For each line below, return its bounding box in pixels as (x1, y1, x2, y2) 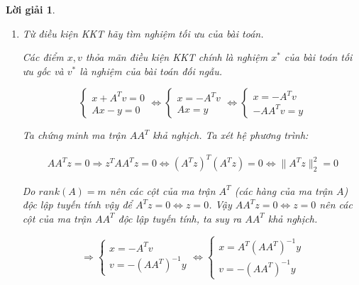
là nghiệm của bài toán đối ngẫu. (79, 63, 223, 78)
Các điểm (22, 50, 64, 65)
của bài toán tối (284, 50, 353, 65)
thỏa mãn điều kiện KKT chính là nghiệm (85, 50, 268, 65)
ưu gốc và (22, 63, 64, 78)
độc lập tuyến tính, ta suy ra (118, 211, 242, 225)
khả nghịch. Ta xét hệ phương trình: (153, 128, 309, 142)
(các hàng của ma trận (234, 183, 333, 198)
